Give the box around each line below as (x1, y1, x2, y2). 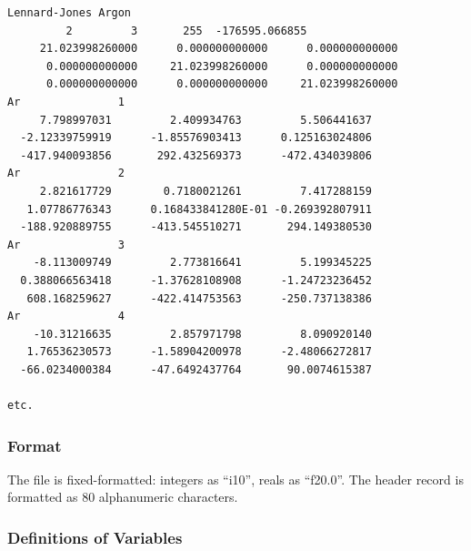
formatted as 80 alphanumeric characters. (7, 487, 238, 506)
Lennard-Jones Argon (7, 6, 132, 19)
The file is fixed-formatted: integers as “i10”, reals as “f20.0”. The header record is (7, 469, 464, 488)
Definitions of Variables (7, 525, 183, 548)
